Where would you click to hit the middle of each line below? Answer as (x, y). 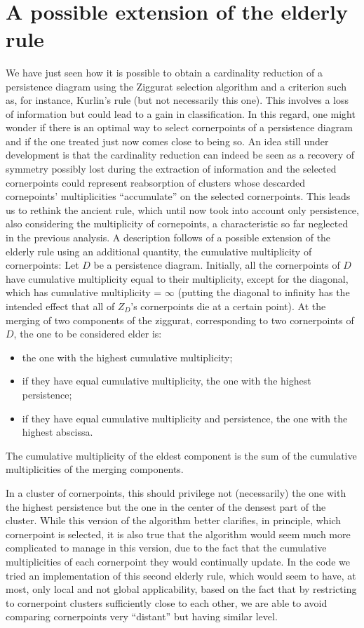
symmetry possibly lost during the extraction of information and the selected (171, 169)
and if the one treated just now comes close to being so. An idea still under (167, 141)
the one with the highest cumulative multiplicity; (127, 357)
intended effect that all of (60, 306)
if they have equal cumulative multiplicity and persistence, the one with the (185, 418)
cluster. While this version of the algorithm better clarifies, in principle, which (174, 520)
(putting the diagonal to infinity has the (264, 292)
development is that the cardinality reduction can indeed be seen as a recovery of (180, 155)
